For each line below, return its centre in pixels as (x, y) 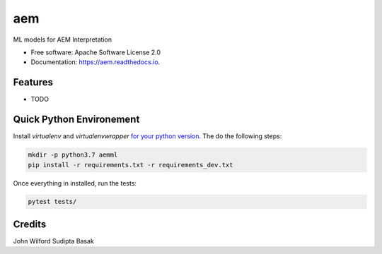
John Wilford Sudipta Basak (54, 241)
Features (33, 82)
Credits (30, 224)
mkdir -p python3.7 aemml (73, 155)
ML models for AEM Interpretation (63, 40)
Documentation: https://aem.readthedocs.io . (95, 62)
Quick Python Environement (76, 120)
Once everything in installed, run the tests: (75, 183)
